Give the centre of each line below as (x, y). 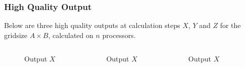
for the (230, 25)
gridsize (16, 35)
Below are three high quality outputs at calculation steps (92, 25)
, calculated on (71, 35)
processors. (119, 35)
